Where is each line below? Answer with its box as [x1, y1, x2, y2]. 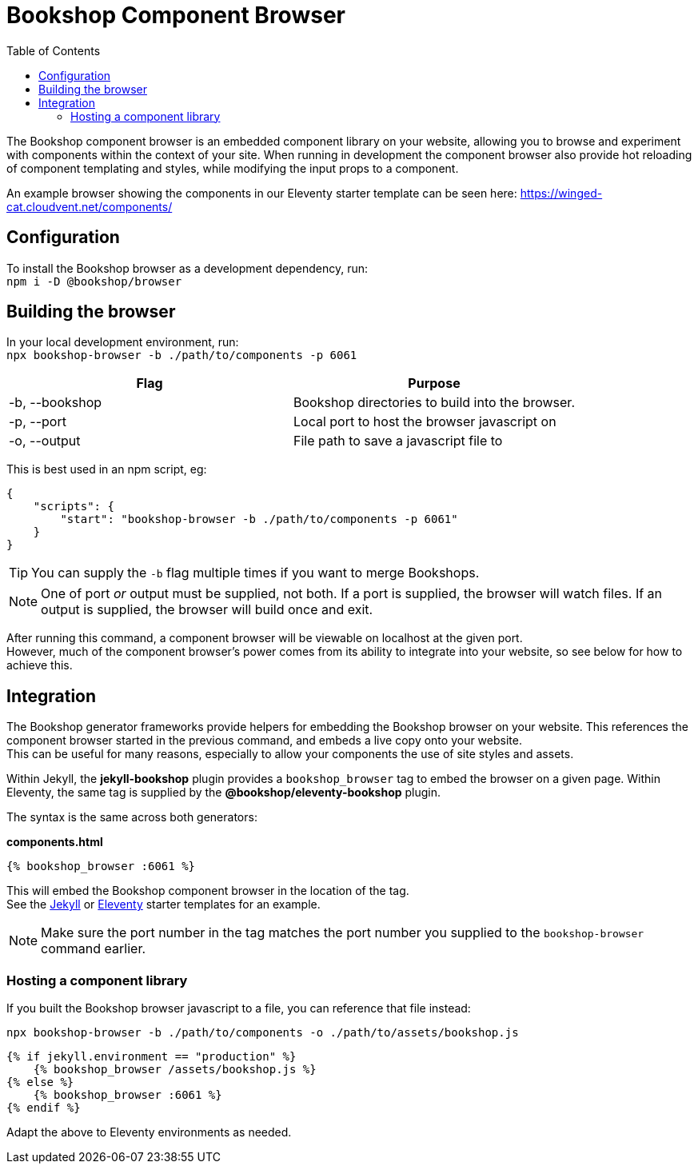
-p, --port [9, 413, 66, 430]
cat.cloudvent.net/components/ [6, 199, 173, 214]
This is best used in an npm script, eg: [6, 462, 207, 477]
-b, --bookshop [9, 394, 102, 411]
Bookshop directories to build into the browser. [293, 394, 575, 411]
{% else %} [6, 1076, 74, 1089]
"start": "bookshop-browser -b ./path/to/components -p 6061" [60, 513, 458, 526]
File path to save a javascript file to [293, 433, 503, 449]
